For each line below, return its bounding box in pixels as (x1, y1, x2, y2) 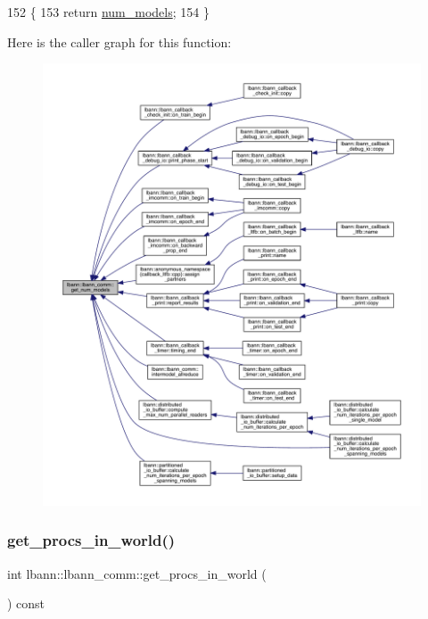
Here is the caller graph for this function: (7, 32, 232, 51)
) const (7, 594, 45, 613)
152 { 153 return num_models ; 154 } (7, 3, 210, 21)
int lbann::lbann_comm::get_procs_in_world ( (7, 564, 267, 582)
